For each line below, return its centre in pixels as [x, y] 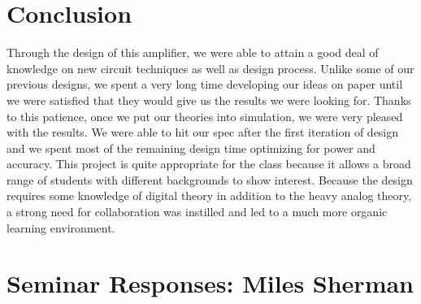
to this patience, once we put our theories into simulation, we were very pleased [205, 116]
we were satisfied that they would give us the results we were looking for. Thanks [209, 100]
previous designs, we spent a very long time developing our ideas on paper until [205, 84]
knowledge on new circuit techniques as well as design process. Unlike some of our [210, 68]
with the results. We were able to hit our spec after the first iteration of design [203, 132]
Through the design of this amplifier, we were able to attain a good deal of [193, 52]
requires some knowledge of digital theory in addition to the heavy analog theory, [209, 195]
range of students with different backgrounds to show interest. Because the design [210, 179]
